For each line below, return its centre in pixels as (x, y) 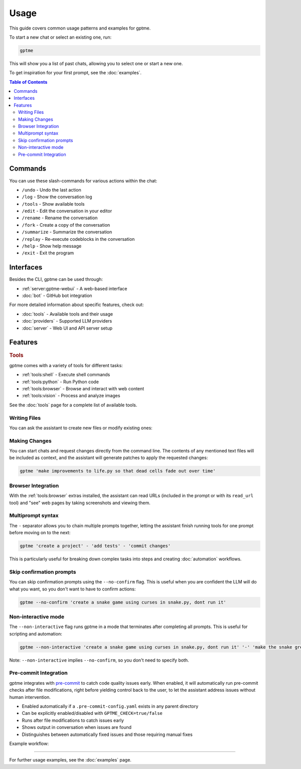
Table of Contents (28, 82)
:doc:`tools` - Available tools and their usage (67, 314)
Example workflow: (29, 743)
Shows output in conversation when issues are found (77, 727)
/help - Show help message (52, 246)
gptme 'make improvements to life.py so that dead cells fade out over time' (118, 471)
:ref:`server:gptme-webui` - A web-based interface (74, 288)
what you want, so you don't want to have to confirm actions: (72, 589)
